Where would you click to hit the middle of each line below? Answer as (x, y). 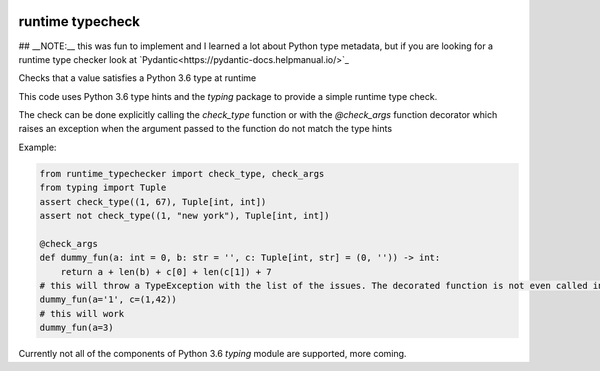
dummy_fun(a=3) (76, 328)
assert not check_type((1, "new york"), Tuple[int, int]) (184, 216)
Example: (37, 147)
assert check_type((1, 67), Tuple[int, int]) (153, 201)
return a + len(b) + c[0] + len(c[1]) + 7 (166, 271)
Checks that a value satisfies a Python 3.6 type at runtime (137, 78)
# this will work (82, 313)
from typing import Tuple (103, 188)
